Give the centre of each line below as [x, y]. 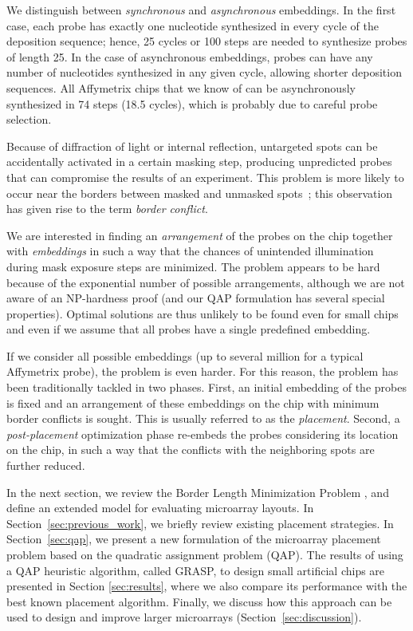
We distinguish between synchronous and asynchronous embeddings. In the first [201, 10]
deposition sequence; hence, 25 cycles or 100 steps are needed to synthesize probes [207, 41]
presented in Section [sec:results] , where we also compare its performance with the [207, 586]
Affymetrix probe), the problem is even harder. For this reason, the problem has [203, 371]
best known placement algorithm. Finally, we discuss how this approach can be [199, 601]
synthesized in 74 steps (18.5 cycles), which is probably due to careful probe [192, 103]
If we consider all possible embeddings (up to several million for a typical [185, 355]
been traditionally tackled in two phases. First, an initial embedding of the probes [206, 387]
